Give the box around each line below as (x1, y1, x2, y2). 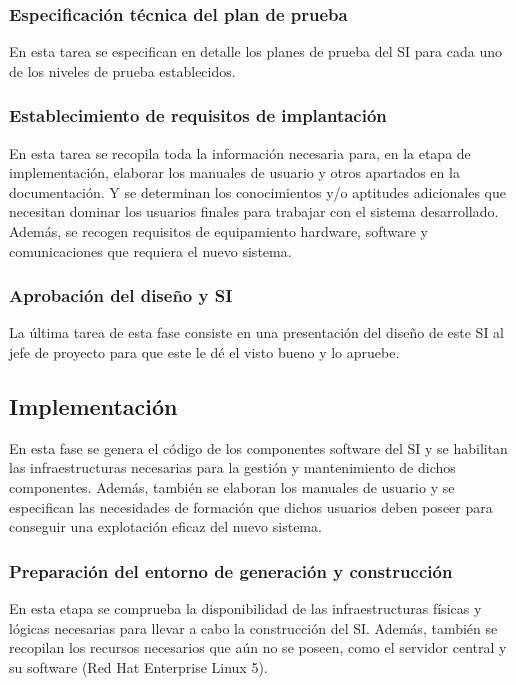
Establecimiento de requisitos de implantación (9, 103, 387, 128)
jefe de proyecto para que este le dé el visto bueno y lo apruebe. (9, 342, 400, 362)
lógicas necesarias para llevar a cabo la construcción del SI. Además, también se (9, 617, 498, 638)
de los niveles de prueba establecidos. (9, 60, 236, 81)
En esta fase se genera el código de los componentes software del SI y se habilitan (9, 437, 508, 458)
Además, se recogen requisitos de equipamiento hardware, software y (9, 221, 428, 241)
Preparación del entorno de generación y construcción (9, 558, 453, 583)
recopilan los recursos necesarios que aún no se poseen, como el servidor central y (9, 637, 507, 658)
